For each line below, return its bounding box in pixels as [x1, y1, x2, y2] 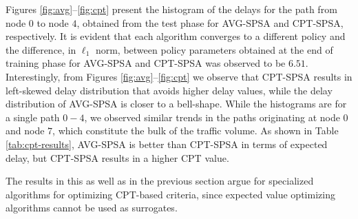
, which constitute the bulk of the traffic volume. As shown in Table [52, 123, 339, 138]
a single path [6, 109, 60, 124]
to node [36, 15, 69, 30]
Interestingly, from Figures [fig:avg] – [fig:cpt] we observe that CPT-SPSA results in [6, 69, 352, 83]
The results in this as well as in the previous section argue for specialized [6, 174, 314, 188]
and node [6, 123, 45, 138]
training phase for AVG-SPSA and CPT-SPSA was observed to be [6, 56, 286, 70]
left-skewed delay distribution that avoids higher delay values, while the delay [6, 83, 333, 97]
